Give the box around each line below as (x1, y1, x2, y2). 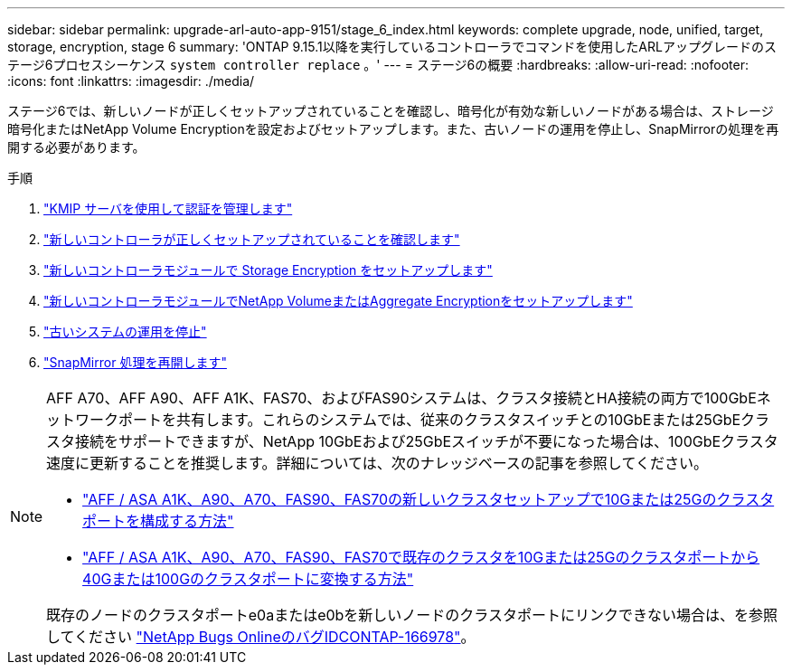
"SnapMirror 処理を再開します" (43, 355, 227, 370)
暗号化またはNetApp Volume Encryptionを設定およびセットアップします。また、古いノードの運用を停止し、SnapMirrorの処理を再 (7, 121, 779, 137)
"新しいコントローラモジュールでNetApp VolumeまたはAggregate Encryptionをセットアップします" (43, 293, 633, 308)
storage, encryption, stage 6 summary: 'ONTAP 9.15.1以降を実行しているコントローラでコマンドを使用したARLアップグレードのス (7, 39, 777, 54)
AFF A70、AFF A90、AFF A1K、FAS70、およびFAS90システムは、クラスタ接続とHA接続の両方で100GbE (46, 389, 757, 407)
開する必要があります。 (7, 139, 146, 155)
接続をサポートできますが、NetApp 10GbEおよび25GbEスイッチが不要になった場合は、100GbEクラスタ (75, 432, 778, 450)
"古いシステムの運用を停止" (43, 324, 207, 339)
